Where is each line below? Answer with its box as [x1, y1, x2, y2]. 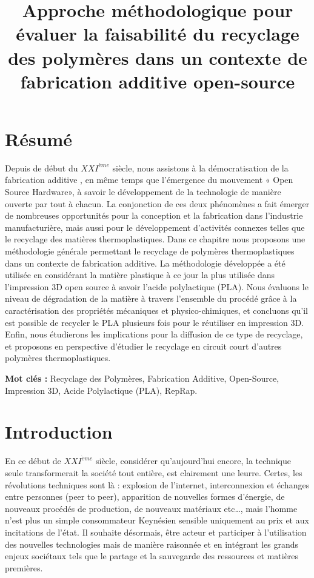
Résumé [5, 126, 73, 151]
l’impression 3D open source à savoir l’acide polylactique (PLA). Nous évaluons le [5, 280, 309, 293]
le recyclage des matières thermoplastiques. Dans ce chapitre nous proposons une [5, 233, 306, 245]
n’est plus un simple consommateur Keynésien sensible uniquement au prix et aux [5, 514, 309, 527]
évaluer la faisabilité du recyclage [16, 21, 299, 46]
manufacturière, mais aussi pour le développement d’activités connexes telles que [5, 221, 305, 233]
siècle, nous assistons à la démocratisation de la [112, 161, 289, 174]
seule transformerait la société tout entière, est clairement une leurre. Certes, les [5, 466, 302, 479]
